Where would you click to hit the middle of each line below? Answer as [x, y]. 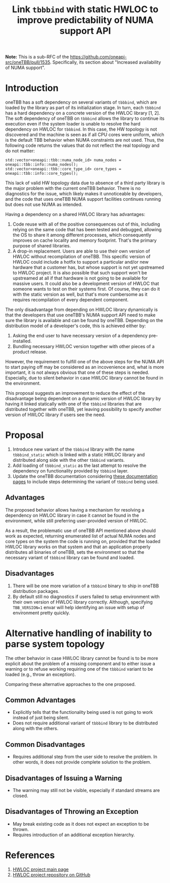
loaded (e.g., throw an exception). [41, 674]
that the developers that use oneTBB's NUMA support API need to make [80, 315]
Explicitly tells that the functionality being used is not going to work [83, 712]
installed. [22, 341]
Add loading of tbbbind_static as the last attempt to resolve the [79, 465]
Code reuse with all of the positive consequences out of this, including [86, 224]
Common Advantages [41, 700]
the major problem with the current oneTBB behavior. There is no [73, 188]
